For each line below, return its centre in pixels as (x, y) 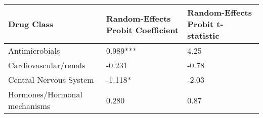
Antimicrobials (34, 50)
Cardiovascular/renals (47, 65)
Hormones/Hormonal (45, 94)
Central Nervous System (51, 80)
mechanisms (29, 106)
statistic (203, 35)
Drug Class (31, 24)
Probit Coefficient (142, 30)
